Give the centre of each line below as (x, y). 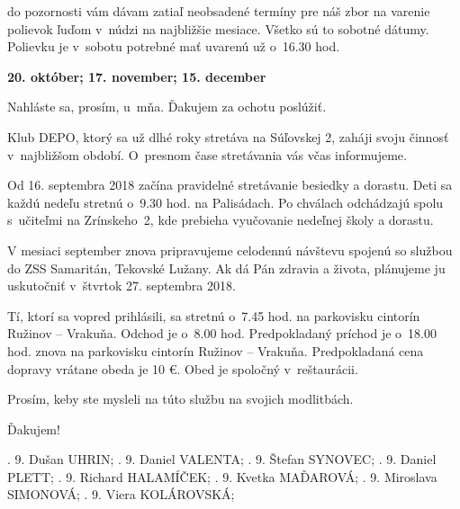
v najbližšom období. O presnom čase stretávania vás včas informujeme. (207, 154)
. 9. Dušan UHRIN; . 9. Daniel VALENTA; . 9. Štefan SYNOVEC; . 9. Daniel (222, 459)
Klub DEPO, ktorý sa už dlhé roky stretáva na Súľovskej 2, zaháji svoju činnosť (228, 136)
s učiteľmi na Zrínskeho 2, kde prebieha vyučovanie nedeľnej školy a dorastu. (221, 220)
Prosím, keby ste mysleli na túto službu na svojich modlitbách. (180, 399)
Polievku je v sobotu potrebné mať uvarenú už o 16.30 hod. (174, 46)
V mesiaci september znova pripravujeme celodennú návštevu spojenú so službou (230, 250)
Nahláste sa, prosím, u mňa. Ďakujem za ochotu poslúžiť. (167, 107)
